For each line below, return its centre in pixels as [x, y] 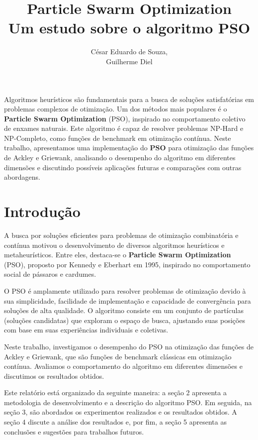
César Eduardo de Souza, [129, 52]
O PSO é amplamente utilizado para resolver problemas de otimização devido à [125, 290]
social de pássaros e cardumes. [50, 274]
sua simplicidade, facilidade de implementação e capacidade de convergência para [128, 300]
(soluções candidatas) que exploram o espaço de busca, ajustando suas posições [125, 320]
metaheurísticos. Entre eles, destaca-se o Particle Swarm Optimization [118, 255]
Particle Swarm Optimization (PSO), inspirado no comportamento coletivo [125, 118]
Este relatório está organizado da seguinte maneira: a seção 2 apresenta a [115, 392]
